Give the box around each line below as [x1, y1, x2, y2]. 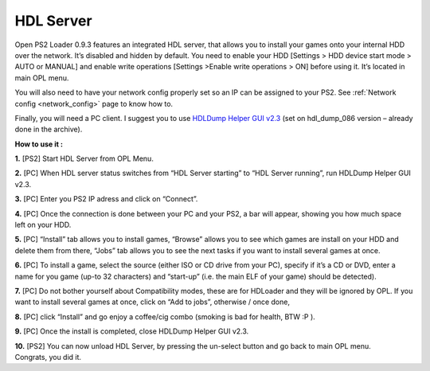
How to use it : [14, 139, 64, 149]
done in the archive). [14, 124, 83, 135]
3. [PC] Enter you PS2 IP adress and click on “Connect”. [14, 194, 198, 204]
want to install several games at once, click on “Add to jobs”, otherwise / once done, [14, 297, 291, 307]
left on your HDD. [14, 220, 72, 230]
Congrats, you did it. [14, 352, 82, 361]
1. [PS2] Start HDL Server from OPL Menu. [14, 154, 154, 163]
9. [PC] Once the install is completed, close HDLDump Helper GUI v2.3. [14, 326, 249, 336]
